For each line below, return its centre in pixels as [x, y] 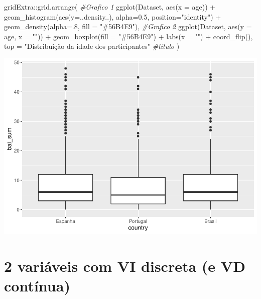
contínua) [37, 285]
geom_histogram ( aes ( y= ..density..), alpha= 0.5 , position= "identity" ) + [113, 16]
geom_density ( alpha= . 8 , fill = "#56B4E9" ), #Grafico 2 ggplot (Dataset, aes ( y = [128, 26]
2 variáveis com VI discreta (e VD [125, 266]
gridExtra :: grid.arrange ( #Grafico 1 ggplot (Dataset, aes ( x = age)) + [110, 7]
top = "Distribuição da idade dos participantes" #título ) [92, 46]
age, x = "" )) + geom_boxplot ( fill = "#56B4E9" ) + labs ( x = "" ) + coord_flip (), [128, 36]
